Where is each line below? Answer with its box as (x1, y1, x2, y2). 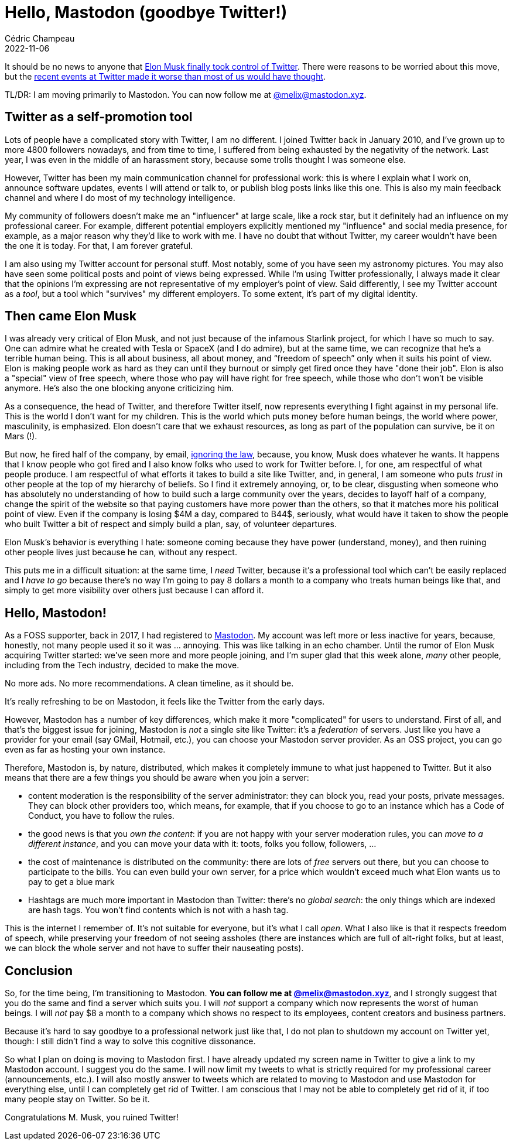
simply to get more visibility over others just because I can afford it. (5, 585, 264, 596)
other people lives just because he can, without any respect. (5, 547, 237, 558)
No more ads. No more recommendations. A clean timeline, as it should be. (5, 678, 294, 689)
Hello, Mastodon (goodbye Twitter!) (5, 2, 288, 22)
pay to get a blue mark (28, 877, 115, 887)
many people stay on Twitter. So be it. (5, 1094, 150, 1105)
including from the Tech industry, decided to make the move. (5, 660, 240, 671)
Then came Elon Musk (5, 309, 137, 324)
